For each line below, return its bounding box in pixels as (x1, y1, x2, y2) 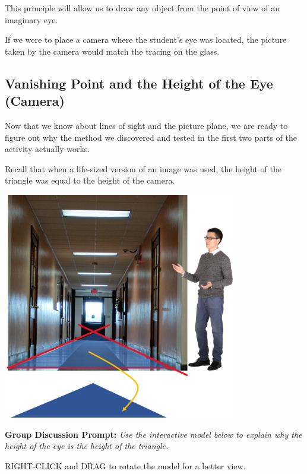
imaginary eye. (5, 13, 58, 26)
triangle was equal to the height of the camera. (5, 174, 175, 187)
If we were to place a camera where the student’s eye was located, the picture (5, 33, 287, 46)
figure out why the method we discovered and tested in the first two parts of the (5, 131, 297, 143)
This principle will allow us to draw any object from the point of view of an (5, 2, 280, 14)
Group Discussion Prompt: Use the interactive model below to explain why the (5, 428, 302, 440)
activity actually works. (5, 143, 90, 155)
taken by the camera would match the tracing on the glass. (5, 45, 220, 57)
